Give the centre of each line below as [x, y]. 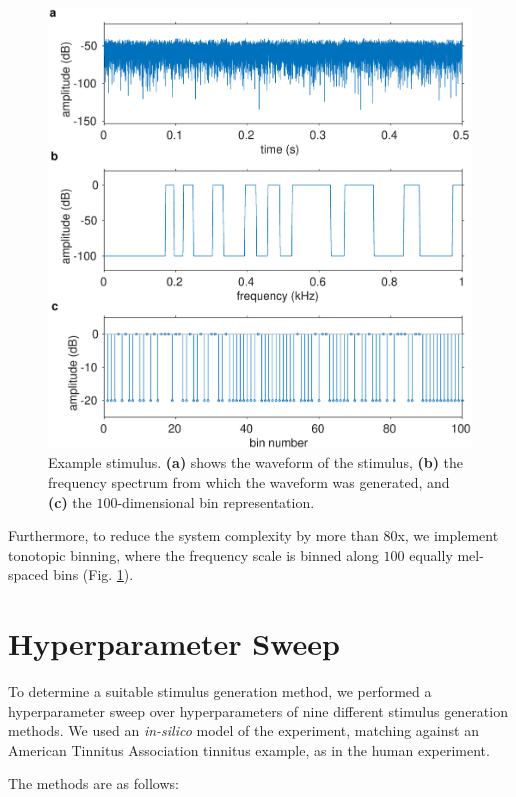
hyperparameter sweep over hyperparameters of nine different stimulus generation [258, 710]
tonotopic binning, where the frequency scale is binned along [193, 554]
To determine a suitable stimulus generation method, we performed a [220, 691]
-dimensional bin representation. [216, 501]
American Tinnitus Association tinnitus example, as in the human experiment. [249, 749]
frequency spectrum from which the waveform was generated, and [249, 481]
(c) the [70, 501]
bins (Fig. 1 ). [93, 574]
